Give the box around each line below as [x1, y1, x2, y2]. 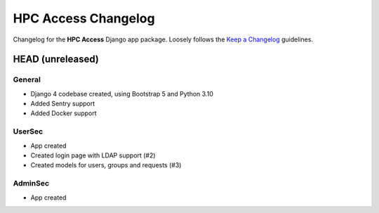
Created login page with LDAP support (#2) [30, 151, 156, 160]
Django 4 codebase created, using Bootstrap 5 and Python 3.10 [30, 89, 213, 98]
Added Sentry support [30, 99, 95, 108]
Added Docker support [30, 109, 97, 117]
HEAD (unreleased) [13, 53, 100, 65]
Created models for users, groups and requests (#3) [30, 161, 182, 169]
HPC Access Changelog [13, 11, 155, 26]
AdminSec [13, 179, 49, 188]
